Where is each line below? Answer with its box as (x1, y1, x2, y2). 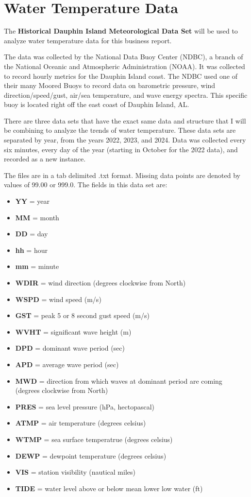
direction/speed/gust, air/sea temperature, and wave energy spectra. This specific (4, 89, 248, 100)
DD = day (15, 229, 48, 239)
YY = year (15, 196, 50, 206)
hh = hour (15, 245, 48, 255)
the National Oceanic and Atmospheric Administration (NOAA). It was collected (4, 61, 245, 71)
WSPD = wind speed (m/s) (15, 294, 101, 304)
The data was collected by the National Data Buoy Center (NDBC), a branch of (4, 52, 243, 62)
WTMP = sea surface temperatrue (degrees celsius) (15, 434, 173, 444)
